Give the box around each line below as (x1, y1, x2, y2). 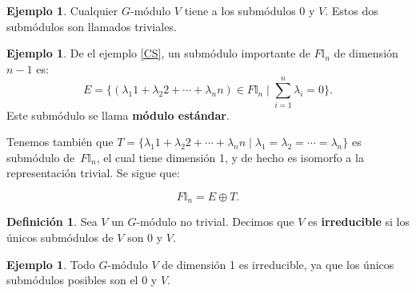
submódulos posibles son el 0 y (6, 271, 158, 288)
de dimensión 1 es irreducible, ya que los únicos (162, 255, 394, 272)
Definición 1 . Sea (6, 213, 98, 230)
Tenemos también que (6, 133, 114, 150)
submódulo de (6, 148, 75, 165)
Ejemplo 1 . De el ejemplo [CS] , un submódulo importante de (6, 45, 310, 61)
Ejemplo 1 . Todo (6, 255, 95, 272)
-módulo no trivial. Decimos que (136, 213, 294, 230)
